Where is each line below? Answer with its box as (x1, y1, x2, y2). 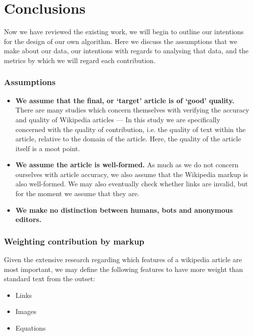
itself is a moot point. (15, 143, 80, 153)
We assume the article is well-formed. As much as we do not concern (15, 159, 239, 170)
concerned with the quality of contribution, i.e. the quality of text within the (15, 124, 246, 134)
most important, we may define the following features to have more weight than (4, 264, 243, 274)
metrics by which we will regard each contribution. (4, 55, 156, 65)
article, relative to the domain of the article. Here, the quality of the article (15, 134, 241, 144)
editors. (15, 214, 42, 224)
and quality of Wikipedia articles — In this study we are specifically (15, 114, 220, 124)
